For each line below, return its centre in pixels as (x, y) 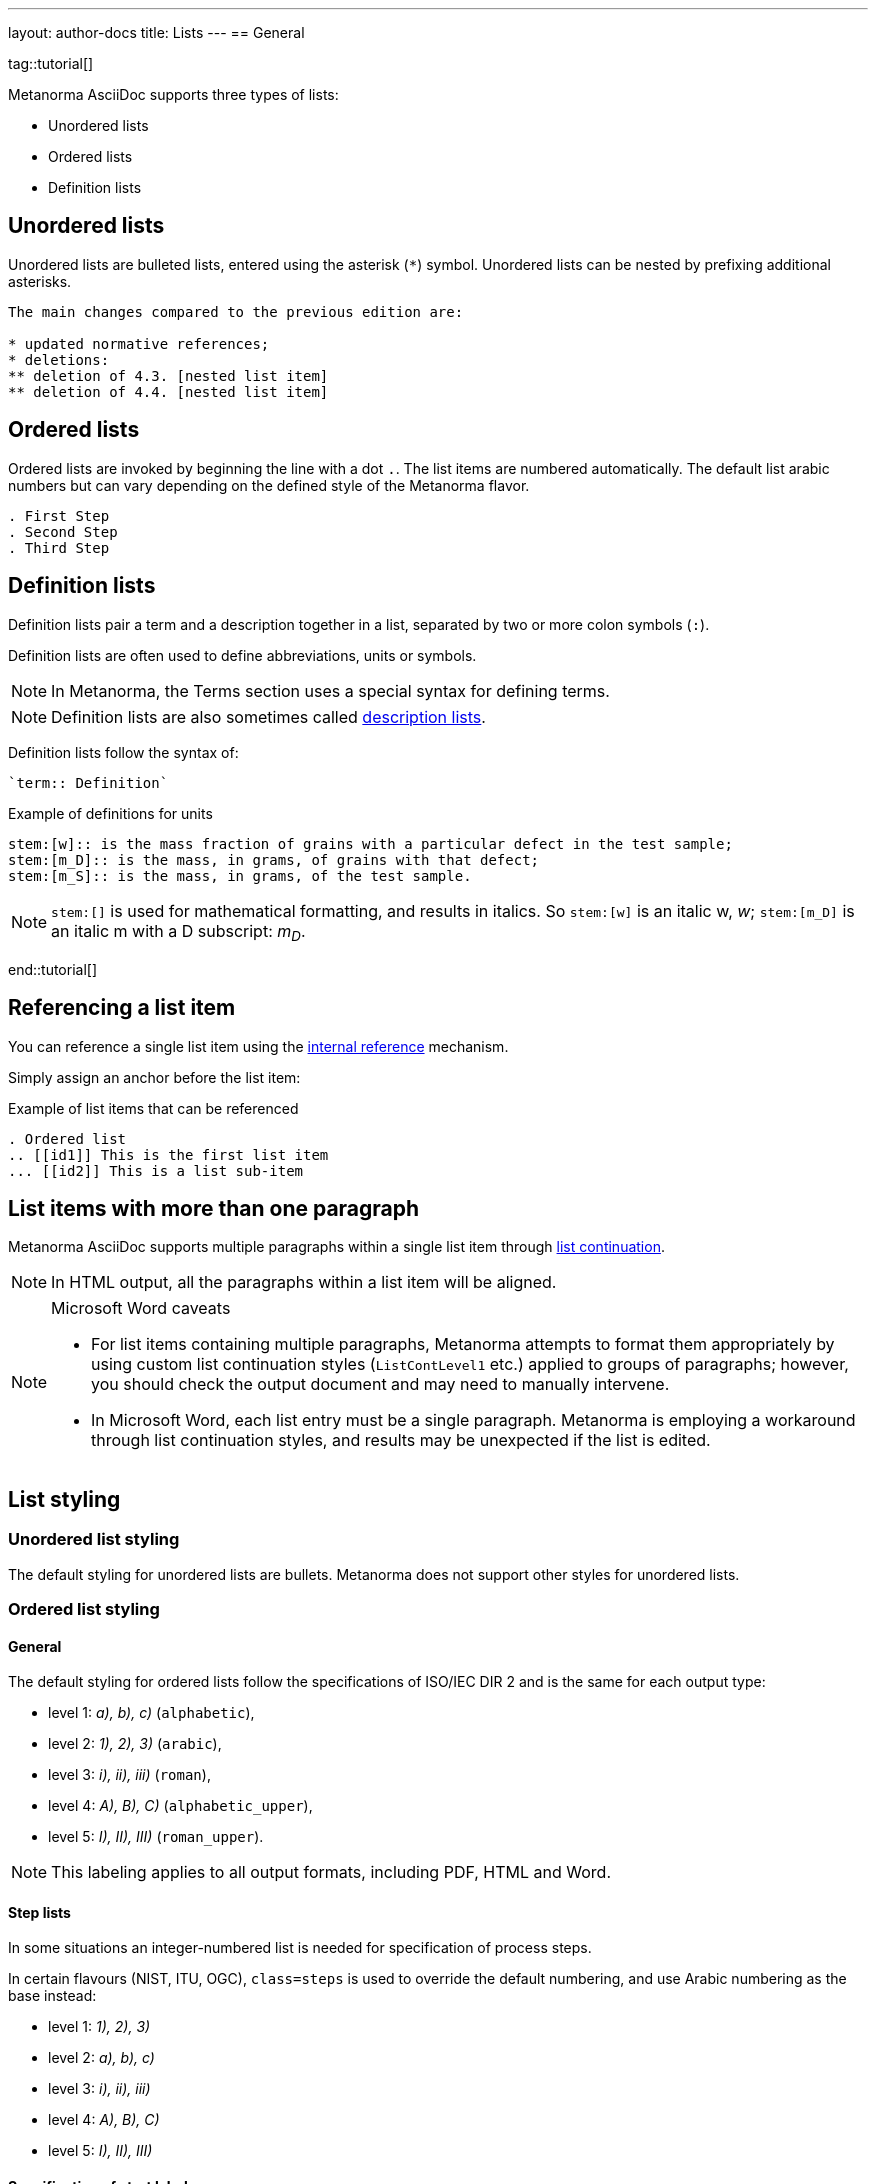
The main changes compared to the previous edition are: (236, 311)
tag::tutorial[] (51, 63)
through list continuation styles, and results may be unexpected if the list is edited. (401, 1440)
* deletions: (59, 359)
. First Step (59, 515)
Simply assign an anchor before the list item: (154, 1077)
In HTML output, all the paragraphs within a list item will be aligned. (304, 1282)
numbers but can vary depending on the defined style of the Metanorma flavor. (269, 485)
